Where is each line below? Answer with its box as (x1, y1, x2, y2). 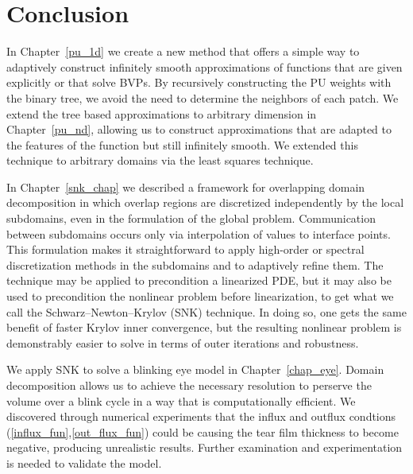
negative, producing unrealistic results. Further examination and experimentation (6, 439, 403, 456)
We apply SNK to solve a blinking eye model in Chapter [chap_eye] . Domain (6, 361, 384, 378)
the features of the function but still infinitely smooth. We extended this (6, 136, 358, 153)
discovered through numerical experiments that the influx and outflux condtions (6, 408, 396, 425)
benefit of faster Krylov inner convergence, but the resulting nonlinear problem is (6, 319, 402, 336)
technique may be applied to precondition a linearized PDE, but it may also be (6, 272, 392, 289)
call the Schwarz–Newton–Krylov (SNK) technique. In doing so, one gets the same (6, 303, 407, 320)
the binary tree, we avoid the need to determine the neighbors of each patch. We (6, 89, 399, 106)
